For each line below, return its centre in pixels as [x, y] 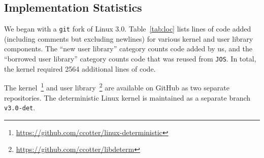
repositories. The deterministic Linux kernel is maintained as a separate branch [127, 97]
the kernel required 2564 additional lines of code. [80, 68]
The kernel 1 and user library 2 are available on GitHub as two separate [117, 87]
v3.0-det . [20, 107]
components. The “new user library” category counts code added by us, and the [128, 49]
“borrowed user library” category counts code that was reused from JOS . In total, [130, 59]
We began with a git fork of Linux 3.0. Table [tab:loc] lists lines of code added [128, 29]
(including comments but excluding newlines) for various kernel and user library [129, 38]
